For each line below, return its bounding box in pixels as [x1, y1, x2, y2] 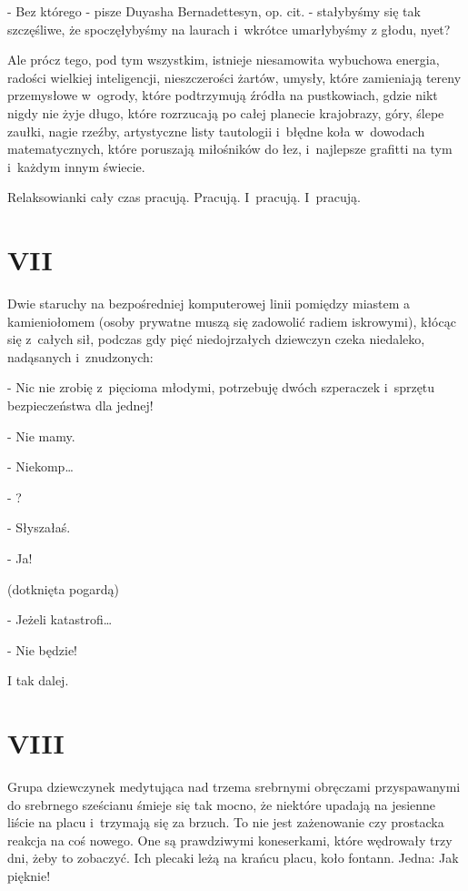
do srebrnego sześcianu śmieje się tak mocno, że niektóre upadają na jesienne [7, 795, 436, 814]
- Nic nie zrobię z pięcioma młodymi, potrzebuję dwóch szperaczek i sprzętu [7, 378, 435, 397]
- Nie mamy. [7, 426, 75, 445]
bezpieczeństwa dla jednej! [7, 396, 154, 415]
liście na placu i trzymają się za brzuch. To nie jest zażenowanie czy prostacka [7, 813, 444, 832]
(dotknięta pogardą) [7, 579, 119, 598]
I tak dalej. [7, 671, 69, 690]
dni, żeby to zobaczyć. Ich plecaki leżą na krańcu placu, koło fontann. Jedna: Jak [7, 848, 459, 867]
